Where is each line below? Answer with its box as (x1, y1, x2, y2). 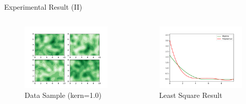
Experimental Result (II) (4, 2, 83, 12)
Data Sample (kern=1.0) (25, 90, 101, 100)
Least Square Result (159, 90, 222, 100)
